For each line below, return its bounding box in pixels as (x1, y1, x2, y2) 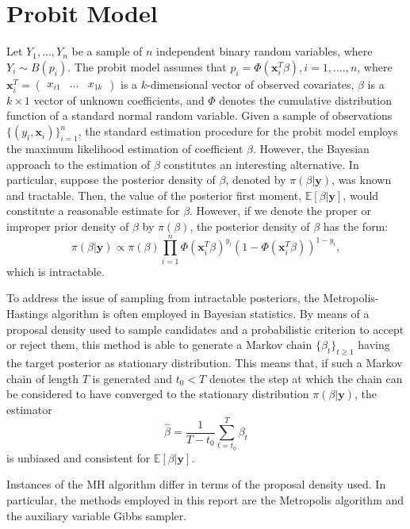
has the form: (323, 218, 389, 235)
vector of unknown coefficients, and (33, 91, 205, 108)
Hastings (6, 305, 48, 321)
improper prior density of (6, 218, 129, 235)
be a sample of (71, 43, 143, 59)
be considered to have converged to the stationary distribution (6, 385, 309, 402)
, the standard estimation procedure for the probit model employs (78, 123, 398, 140)
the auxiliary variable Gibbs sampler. (6, 507, 187, 523)
